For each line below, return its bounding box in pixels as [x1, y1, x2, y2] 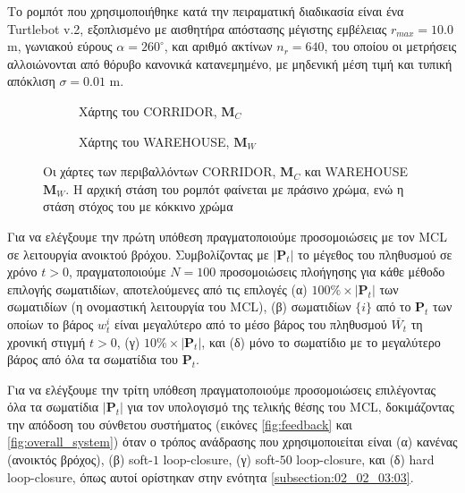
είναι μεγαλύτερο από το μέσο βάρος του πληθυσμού [114, 314, 387, 333]
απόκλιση [7, 72, 55, 90]
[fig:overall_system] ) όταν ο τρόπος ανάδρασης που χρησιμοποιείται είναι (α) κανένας [7, 432, 458, 451]
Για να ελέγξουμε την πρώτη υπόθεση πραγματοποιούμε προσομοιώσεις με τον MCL [7, 226, 447, 245]
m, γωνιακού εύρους [7, 37, 113, 55]
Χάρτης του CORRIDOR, [79, 101, 217, 120]
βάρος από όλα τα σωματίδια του [7, 350, 179, 369]
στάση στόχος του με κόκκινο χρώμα [43, 197, 233, 216]
